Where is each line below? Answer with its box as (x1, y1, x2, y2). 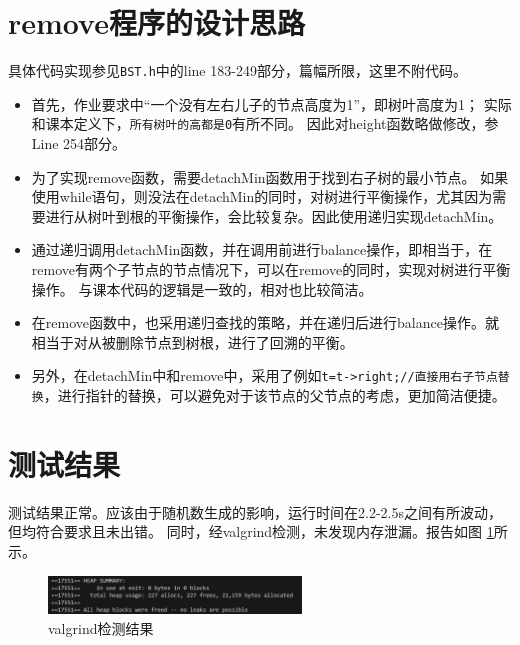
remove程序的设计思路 (8, 2, 305, 43)
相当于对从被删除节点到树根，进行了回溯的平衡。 (31, 331, 354, 352)
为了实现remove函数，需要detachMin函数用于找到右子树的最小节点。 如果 (31, 166, 509, 187)
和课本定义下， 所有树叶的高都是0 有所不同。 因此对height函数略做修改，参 (31, 113, 499, 134)
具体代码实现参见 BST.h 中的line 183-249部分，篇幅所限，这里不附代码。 (8, 60, 467, 81)
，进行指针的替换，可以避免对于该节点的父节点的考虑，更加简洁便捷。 (43, 385, 506, 406)
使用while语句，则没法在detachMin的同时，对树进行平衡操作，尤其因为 (31, 186, 493, 207)
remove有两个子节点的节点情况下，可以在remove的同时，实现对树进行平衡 (31, 259, 511, 279)
